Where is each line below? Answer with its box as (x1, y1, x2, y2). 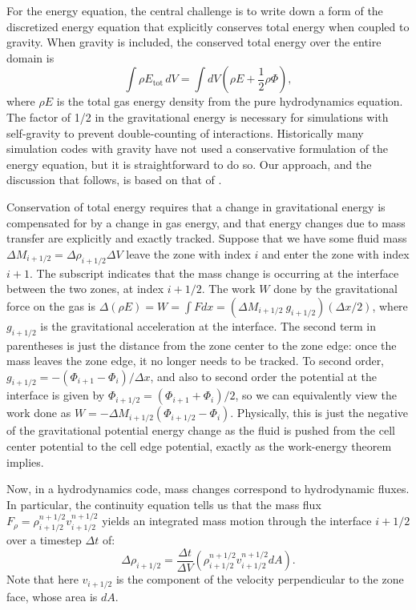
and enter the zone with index (261, 245, 410, 262)
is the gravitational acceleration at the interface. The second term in (40, 317, 377, 334)
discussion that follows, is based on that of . (6, 171, 222, 188)
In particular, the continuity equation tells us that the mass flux (6, 496, 321, 512)
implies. (6, 453, 44, 470)
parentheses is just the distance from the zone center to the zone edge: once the (6, 336, 397, 353)
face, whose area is (6, 588, 98, 604)
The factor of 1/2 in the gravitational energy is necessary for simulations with (6, 108, 389, 125)
